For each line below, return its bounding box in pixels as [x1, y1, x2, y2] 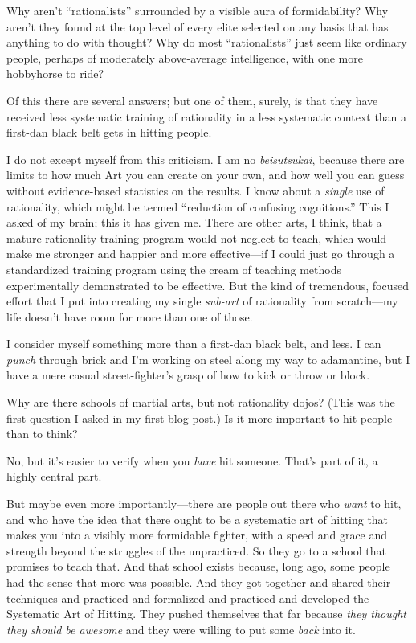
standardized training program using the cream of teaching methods [6, 260, 341, 277]
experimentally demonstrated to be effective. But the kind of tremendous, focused [6, 276, 410, 293]
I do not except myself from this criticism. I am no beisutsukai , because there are [6, 150, 405, 167]
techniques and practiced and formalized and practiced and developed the [6, 589, 369, 606]
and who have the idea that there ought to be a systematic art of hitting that [6, 510, 389, 527]
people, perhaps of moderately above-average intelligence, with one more [6, 49, 363, 66]
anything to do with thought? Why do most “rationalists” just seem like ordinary [6, 34, 407, 51]
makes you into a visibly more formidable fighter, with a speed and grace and [6, 526, 388, 543]
